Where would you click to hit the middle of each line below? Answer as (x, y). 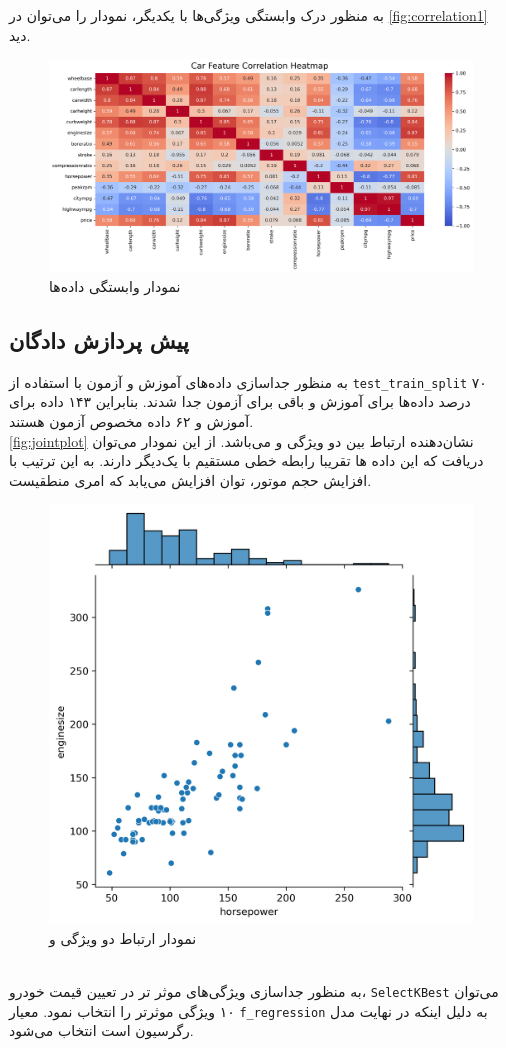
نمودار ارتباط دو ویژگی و (123, 937)
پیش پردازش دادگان (99, 340)
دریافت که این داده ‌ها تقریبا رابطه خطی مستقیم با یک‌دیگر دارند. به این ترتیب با (246, 460)
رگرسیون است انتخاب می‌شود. (101, 1030)
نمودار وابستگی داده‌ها (115, 286)
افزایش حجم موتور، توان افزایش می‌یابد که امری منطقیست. (190, 479)
